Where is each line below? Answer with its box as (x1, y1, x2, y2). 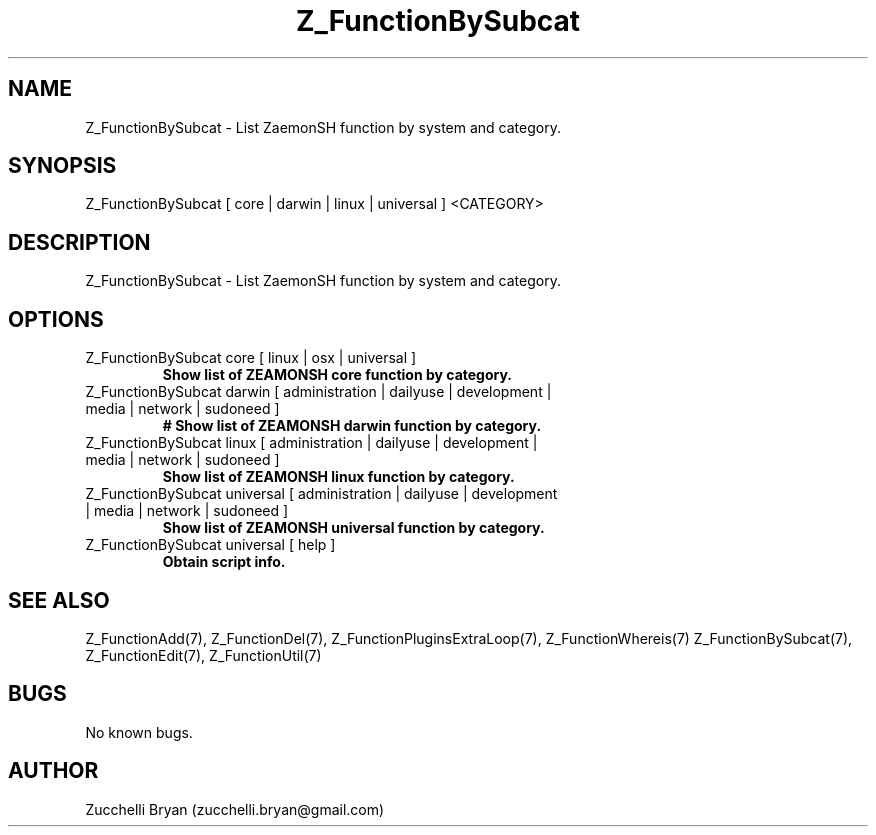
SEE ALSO (8, 587, 110, 613)
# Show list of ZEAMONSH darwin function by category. (162, 417, 542, 435)
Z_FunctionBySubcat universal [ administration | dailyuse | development (85, 485, 558, 503)
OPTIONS (8, 306, 104, 332)
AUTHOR (8, 758, 99, 784)
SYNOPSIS (8, 153, 117, 179)
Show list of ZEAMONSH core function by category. (162, 366, 513, 384)
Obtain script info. (162, 553, 286, 571)
